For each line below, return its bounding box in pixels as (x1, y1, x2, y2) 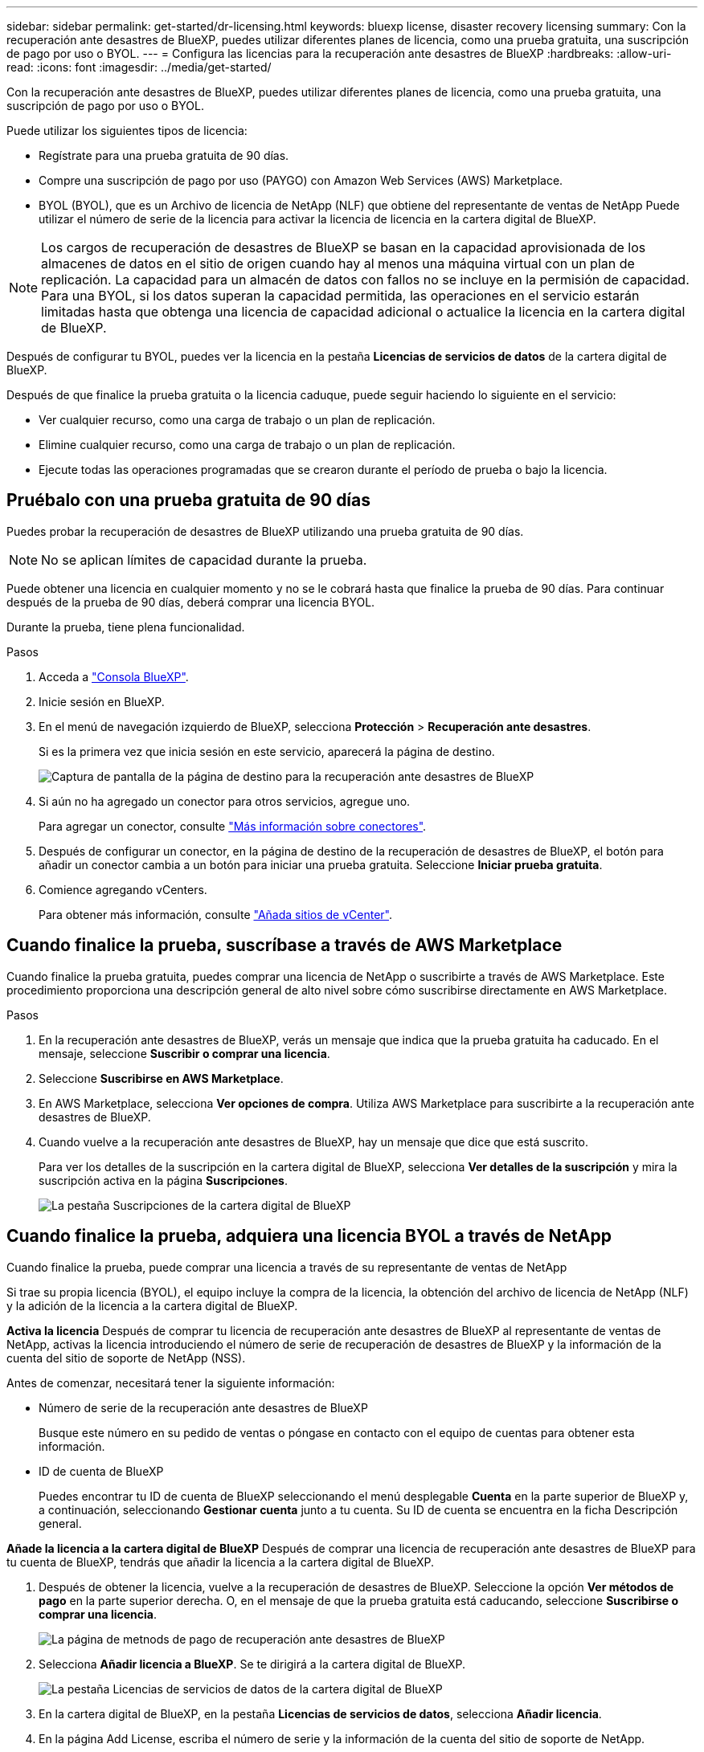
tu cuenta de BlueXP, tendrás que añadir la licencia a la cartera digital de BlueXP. (6, 1554, 434, 1569)
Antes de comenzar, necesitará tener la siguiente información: (6, 1375, 335, 1390)
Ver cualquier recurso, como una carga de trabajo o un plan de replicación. (39, 413, 436, 427)
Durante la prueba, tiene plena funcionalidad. (6, 619, 245, 634)
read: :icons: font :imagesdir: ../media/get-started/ (6, 60, 272, 74)
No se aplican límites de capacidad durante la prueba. (41, 551, 367, 568)
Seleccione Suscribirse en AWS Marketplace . (39, 1071, 284, 1085)
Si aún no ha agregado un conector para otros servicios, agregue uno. (39, 794, 411, 808)
